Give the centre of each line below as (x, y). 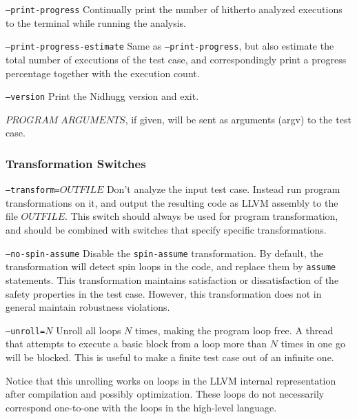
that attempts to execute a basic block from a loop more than (136, 344)
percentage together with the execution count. (103, 73)
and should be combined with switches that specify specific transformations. (166, 229)
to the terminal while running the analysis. (96, 22)
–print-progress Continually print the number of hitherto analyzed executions (174, 9)
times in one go (313, 344)
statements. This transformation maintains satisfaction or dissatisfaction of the (172, 279)
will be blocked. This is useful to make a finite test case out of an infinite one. (170, 357)
